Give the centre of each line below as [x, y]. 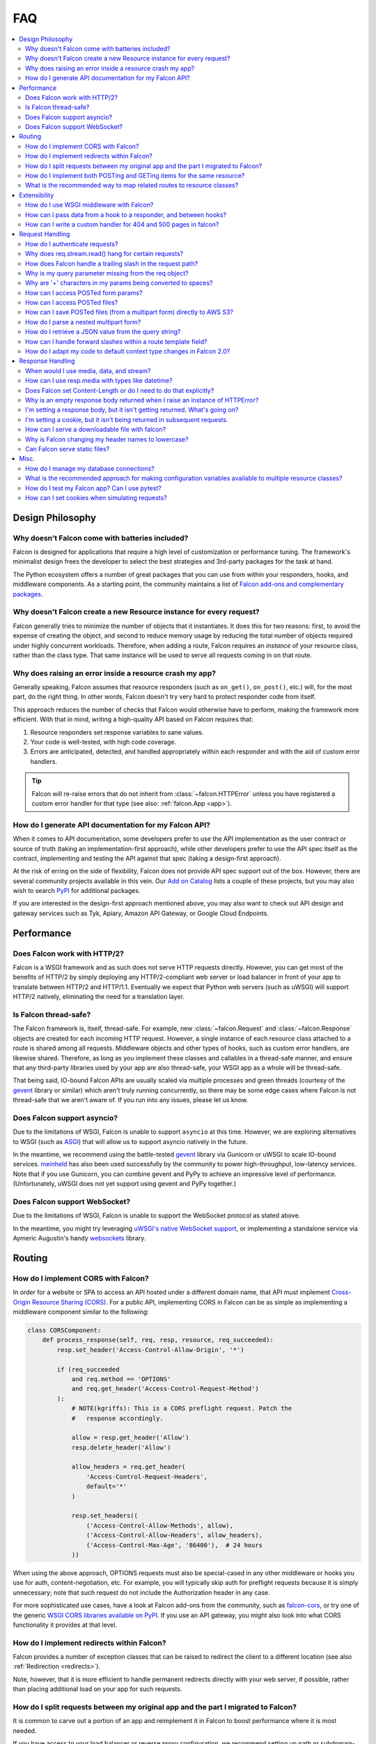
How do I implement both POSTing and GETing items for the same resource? [135, 176]
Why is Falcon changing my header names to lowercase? [107, 439]
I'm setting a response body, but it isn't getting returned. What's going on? [132, 410]
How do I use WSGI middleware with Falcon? [89, 205]
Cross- [341, 1292]
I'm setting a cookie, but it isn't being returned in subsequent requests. [127, 419]
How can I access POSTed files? [72, 303]
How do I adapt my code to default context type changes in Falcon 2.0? [128, 352]
